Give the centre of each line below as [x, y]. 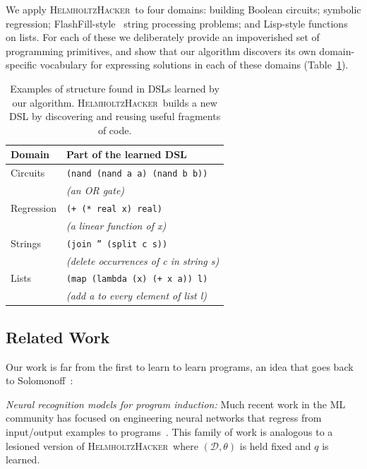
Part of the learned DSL [126, 154]
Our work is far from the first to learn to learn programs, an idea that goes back [180, 366]
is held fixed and [275, 445]
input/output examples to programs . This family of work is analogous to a [169, 432]
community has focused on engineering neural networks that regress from [164, 418]
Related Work [58, 337]
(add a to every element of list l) [137, 296]
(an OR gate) [95, 190]
